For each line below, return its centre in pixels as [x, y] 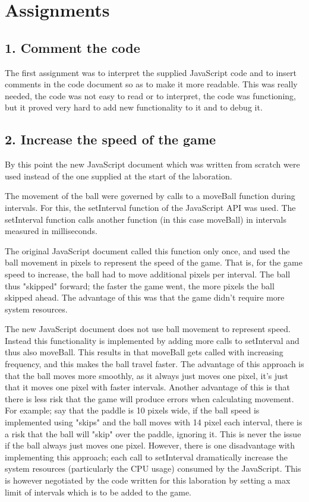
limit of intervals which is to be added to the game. [98, 492]
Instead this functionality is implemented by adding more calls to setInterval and [152, 340]
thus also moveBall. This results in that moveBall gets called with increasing [144, 352]
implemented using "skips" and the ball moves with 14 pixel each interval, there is [154, 422]
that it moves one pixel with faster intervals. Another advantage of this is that [147, 387]
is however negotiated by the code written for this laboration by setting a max [148, 480]
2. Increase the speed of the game [111, 139]
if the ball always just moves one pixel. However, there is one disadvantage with [150, 445]
